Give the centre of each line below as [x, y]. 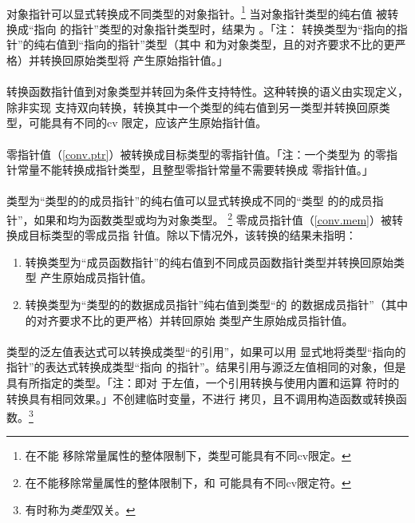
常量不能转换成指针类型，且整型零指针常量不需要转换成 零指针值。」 [195, 170]
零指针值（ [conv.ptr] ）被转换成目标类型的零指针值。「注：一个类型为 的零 [197, 154]
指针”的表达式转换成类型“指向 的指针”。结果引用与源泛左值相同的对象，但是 [206, 367]
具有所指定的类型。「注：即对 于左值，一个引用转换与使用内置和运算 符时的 [203, 382]
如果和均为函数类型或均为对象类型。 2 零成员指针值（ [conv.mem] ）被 [213, 218]
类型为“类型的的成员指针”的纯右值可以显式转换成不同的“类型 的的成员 [190, 201]
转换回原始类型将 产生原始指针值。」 [134, 60]
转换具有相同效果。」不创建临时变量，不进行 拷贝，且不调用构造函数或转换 [201, 398]
